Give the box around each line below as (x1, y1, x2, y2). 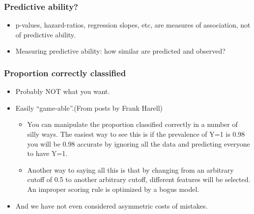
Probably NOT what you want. (15, 86, 110, 96)
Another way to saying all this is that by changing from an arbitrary (27, 164, 234, 175)
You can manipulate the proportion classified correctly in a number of (27, 119, 238, 129)
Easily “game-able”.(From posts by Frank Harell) (15, 102, 163, 113)
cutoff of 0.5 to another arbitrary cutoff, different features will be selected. (27, 174, 251, 184)
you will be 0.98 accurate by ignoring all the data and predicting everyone (27, 138, 250, 149)
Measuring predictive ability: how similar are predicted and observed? (15, 46, 226, 56)
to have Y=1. (27, 148, 68, 158)
